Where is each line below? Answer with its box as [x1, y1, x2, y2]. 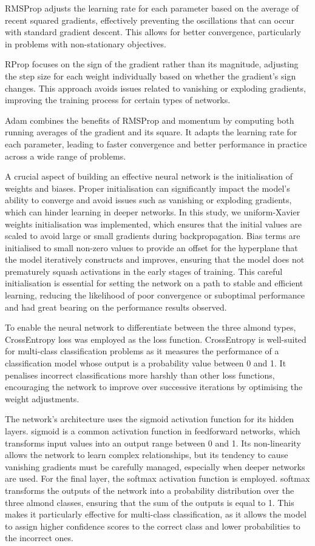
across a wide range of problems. [5, 149, 126, 162]
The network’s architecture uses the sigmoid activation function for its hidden [5, 413, 294, 425]
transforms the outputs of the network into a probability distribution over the [5, 484, 294, 496]
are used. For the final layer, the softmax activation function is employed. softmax [5, 472, 310, 485]
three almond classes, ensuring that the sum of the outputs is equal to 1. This [5, 496, 294, 508]
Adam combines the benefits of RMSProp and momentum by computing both [5, 113, 294, 126]
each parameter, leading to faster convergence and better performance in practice [5, 137, 307, 150]
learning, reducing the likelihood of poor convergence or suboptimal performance [5, 289, 305, 302]
